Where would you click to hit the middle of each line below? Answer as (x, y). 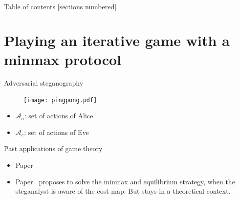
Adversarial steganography (44, 82)
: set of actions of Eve (56, 132)
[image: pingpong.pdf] (60, 100)
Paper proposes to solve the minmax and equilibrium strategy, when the (125, 181)
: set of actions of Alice (59, 116)
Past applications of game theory (53, 148)
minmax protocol (63, 59)
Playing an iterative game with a (117, 40)
